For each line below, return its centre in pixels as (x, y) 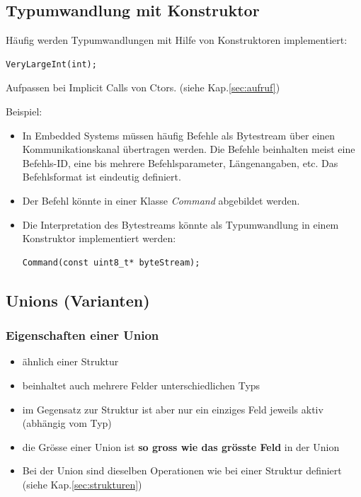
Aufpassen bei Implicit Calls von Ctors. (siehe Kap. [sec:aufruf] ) (143, 87)
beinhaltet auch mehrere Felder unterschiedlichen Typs (141, 385)
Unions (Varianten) (78, 300)
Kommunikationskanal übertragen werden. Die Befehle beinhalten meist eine (189, 149)
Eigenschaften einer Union (82, 335)
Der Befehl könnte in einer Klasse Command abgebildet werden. (161, 200)
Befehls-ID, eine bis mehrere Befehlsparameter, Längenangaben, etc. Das (180, 162)
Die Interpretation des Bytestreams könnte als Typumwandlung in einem (180, 224)
